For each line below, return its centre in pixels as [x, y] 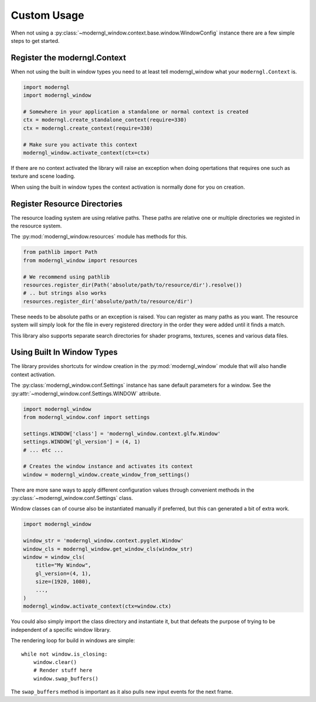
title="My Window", [63, 565]
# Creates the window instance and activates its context [108, 466]
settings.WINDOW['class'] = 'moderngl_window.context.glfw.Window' [122, 433]
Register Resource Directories [67, 204]
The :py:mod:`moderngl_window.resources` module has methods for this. [99, 237]
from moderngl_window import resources [80, 260]
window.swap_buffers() [66, 679]
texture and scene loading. [43, 176]
